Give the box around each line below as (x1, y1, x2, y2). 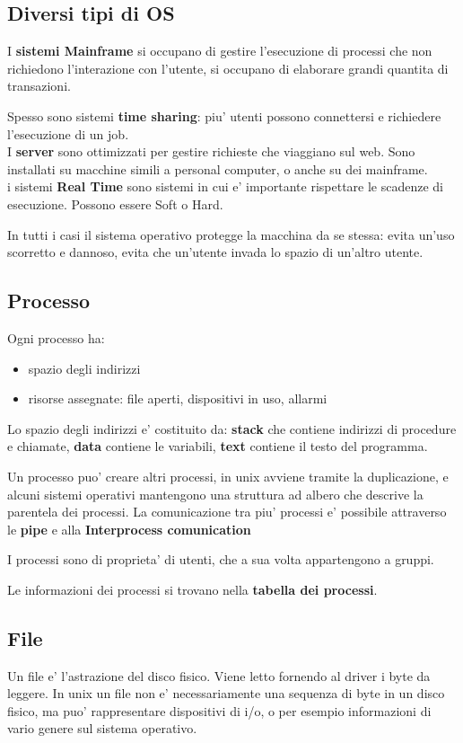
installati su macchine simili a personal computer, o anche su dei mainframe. (7, 159, 428, 178)
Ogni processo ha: (7, 328, 105, 347)
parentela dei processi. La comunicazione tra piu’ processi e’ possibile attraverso (7, 502, 447, 521)
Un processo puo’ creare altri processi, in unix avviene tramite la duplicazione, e (7, 466, 449, 485)
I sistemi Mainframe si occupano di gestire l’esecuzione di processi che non (7, 41, 432, 60)
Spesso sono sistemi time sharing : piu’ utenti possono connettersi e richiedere (7, 106, 441, 125)
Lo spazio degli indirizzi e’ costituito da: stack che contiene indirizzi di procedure (7, 419, 457, 438)
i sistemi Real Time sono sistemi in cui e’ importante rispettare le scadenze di (7, 177, 444, 196)
